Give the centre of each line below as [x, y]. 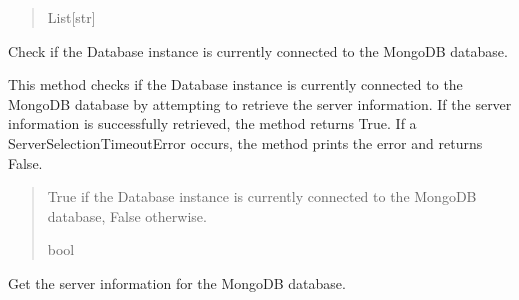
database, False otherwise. [127, 215]
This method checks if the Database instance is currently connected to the [235, 84]
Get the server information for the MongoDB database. [177, 282]
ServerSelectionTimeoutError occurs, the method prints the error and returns [245, 142]
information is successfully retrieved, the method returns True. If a [212, 123]
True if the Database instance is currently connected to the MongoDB [262, 196]
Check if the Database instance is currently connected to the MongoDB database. [258, 50]
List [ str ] [71, 17]
